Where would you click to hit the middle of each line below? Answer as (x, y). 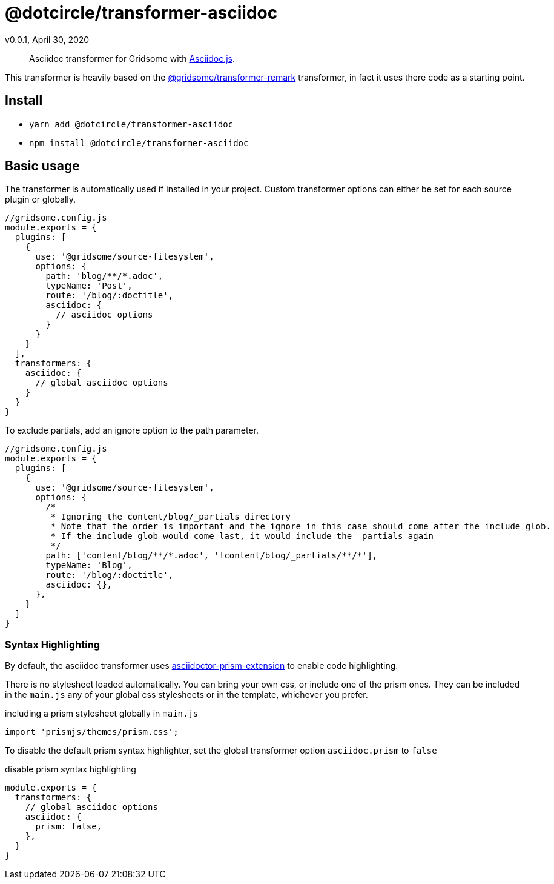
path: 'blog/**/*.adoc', (104, 276)
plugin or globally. (41, 199)
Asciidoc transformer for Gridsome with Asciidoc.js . (132, 58)
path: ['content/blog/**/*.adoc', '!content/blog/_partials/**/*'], (212, 556)
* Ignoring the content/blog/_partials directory (171, 517)
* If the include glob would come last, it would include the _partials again (242, 536)
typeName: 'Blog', (89, 565)
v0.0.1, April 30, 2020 (47, 39)
